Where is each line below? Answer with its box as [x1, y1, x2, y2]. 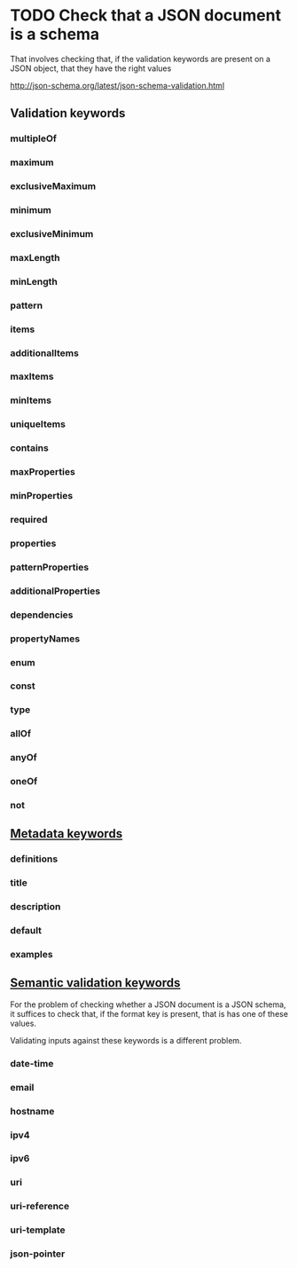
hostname [10, 1105, 55, 1117]
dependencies [10, 609, 74, 621]
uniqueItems [10, 418, 66, 430]
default [10, 925, 43, 937]
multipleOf [10, 132, 57, 145]
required [10, 514, 48, 525]
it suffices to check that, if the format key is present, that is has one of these [10, 1008, 289, 1019]
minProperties [10, 490, 74, 502]
